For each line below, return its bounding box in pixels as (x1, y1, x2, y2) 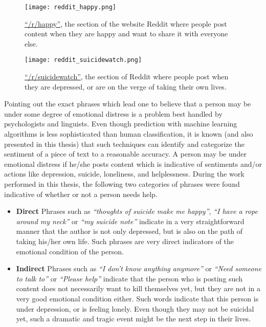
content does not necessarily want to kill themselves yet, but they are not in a (16, 283, 260, 294)
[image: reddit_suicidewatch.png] (25, 56, 142, 64)
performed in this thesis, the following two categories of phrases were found (4, 179, 240, 189)
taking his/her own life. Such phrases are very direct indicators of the (16, 236, 234, 246)
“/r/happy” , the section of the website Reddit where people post (25, 18, 227, 29)
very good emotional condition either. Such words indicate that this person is (16, 293, 259, 303)
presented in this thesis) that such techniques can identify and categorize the (4, 138, 245, 149)
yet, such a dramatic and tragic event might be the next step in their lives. (16, 313, 251, 324)
